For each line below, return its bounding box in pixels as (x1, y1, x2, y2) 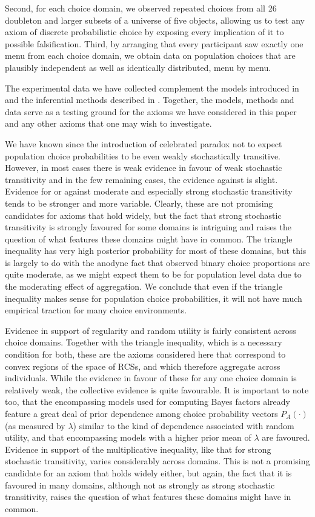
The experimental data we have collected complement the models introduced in (5, 81, 299, 94)
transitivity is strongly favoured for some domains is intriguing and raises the (5, 221, 291, 233)
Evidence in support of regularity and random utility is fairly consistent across (5, 324, 296, 336)
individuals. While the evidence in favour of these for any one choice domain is (5, 372, 297, 384)
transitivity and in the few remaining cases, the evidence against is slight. (5, 173, 278, 185)
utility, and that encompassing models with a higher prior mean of (5, 431, 251, 444)
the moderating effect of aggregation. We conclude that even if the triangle (5, 280, 283, 293)
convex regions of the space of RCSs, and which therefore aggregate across (5, 359, 280, 372)
